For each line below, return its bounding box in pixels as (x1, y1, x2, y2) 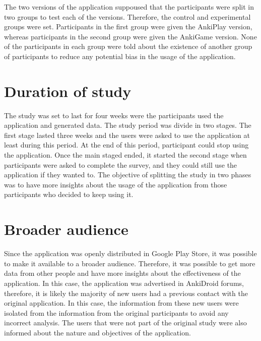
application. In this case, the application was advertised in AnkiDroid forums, (4, 277, 244, 288)
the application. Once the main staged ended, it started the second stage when (4, 150, 247, 160)
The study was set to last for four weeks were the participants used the (4, 110, 224, 120)
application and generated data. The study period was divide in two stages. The (4, 120, 251, 130)
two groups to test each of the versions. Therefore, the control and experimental (4, 11, 251, 22)
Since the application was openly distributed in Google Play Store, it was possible (4, 248, 257, 259)
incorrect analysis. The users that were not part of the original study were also (4, 317, 247, 328)
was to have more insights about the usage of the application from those (4, 179, 227, 189)
